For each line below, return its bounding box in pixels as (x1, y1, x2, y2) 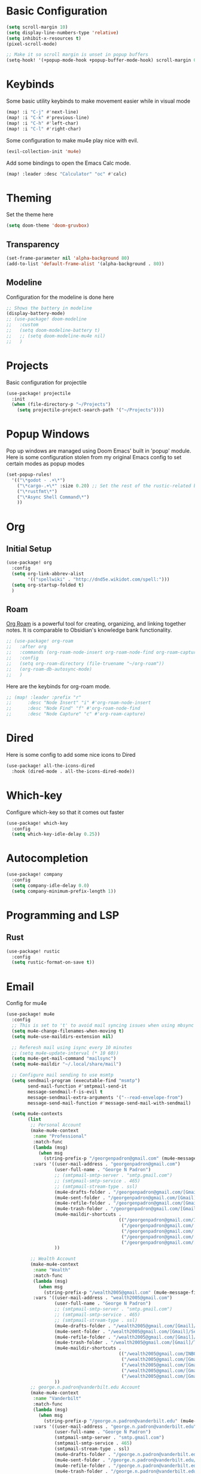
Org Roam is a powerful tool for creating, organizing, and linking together (6, 620, 187, 628)
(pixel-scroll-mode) (6, 41, 58, 47)
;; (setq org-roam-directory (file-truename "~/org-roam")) (6, 660, 165, 667)
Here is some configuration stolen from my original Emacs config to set (6, 454, 182, 461)
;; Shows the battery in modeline (6, 305, 93, 311)
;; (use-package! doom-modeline (6, 316, 87, 322)
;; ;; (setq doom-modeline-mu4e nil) (6, 332, 106, 339)
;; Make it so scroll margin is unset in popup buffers (6, 52, 148, 58)
